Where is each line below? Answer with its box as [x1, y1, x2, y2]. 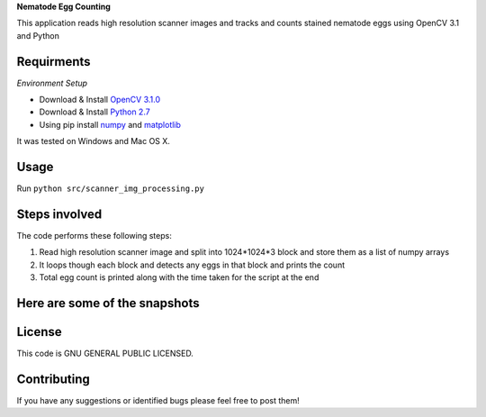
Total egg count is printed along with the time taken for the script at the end [39, 272, 319, 283]
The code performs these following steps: [16, 231, 173, 241]
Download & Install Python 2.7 [39, 106, 150, 117]
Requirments [16, 54, 91, 69]
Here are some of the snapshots [16, 295, 200, 311]
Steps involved [16, 206, 103, 222]
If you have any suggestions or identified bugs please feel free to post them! [16, 395, 301, 406]
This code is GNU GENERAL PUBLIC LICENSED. [16, 348, 193, 359]
